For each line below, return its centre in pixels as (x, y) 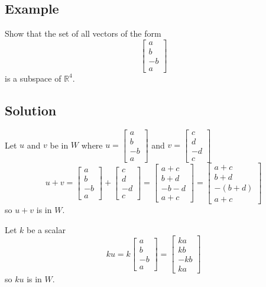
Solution (31, 110)
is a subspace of (33, 78)
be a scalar (46, 229)
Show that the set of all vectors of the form (83, 33)
